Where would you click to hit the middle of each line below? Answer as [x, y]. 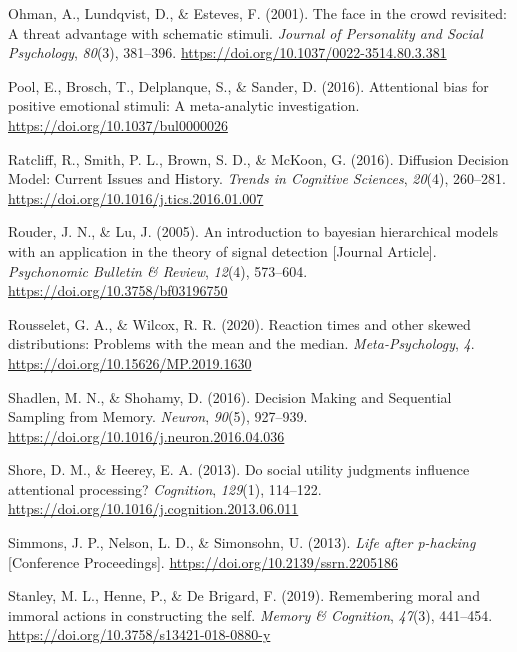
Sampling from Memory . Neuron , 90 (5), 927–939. [158, 416]
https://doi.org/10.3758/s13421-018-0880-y [139, 634]
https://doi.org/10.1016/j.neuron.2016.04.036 [146, 435]
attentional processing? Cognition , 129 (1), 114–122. [165, 488]
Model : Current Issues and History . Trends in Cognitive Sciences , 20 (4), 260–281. [257, 178]
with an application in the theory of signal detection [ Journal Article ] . [222, 250]
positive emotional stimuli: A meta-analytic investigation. [184, 105]
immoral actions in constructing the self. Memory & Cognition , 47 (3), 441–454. [250, 614]
